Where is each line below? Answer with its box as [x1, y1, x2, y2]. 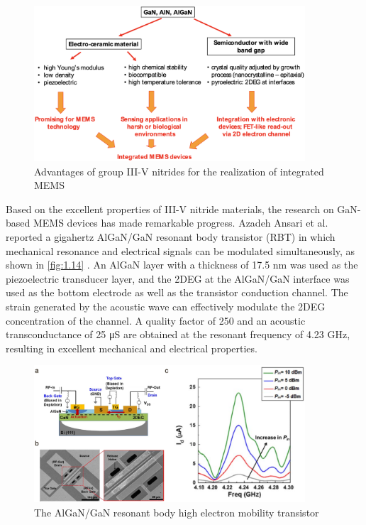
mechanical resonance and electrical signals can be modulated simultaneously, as [6, 243, 355, 258]
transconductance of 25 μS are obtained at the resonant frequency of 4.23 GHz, [6, 327, 350, 342]
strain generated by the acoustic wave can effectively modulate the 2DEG [6, 299, 326, 314]
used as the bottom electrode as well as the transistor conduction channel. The [6, 285, 348, 300]
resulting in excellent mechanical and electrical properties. [6, 340, 257, 355]
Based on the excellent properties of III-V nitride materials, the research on [6, 201, 334, 216]
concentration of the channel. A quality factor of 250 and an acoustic [6, 313, 306, 328]
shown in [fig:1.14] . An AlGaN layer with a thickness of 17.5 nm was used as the [6, 257, 358, 272]
